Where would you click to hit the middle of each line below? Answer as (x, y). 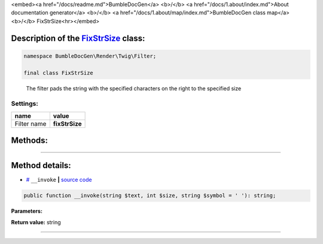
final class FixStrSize (59, 73)
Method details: (41, 165)
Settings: (25, 103)
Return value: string (36, 222)
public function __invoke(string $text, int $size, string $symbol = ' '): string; (150, 196)
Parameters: (27, 211)
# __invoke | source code (59, 180)
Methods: (29, 141)
